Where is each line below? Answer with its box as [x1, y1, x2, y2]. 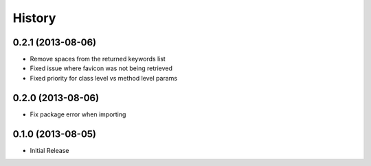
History [12, 10, 56, 25]
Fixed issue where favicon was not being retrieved [30, 64, 173, 72]
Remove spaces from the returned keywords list [30, 55, 166, 63]
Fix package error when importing [30, 110, 126, 118]
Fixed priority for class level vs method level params [30, 74, 178, 82]
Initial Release [30, 146, 69, 154]
